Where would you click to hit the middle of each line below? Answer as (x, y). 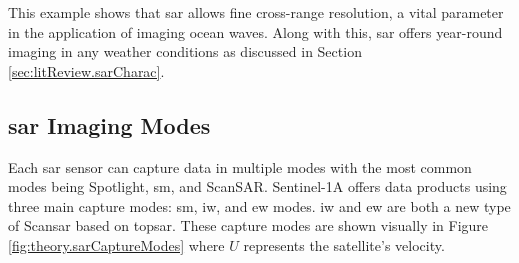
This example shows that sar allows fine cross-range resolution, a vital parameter (256, 12)
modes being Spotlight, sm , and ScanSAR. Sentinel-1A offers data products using (257, 186)
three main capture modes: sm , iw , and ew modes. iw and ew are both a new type (259, 205)
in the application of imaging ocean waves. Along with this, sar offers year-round (255, 31)
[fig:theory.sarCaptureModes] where (116, 244)
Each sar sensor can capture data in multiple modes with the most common (240, 166)
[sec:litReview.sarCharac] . (86, 70)
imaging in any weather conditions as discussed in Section (185, 51)
